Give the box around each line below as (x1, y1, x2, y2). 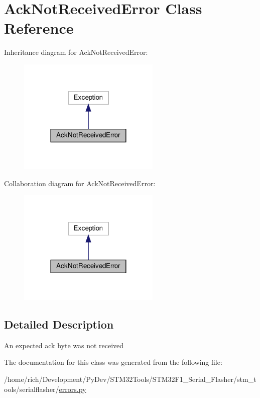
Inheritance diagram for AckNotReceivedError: (4, 47, 148, 57)
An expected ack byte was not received (4, 340, 124, 350)
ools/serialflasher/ (4, 383, 59, 394)
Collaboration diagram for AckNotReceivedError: (4, 178, 156, 188)
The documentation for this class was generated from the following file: (4, 357, 222, 367)
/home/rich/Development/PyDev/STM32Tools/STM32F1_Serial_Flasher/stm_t (4, 374, 256, 384)
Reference (4, 18, 74, 38)
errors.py (59, 383, 86, 394)
